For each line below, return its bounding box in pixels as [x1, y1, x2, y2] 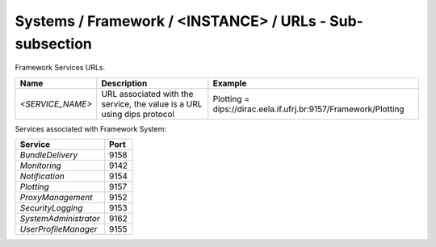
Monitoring [19, 160, 62, 171]
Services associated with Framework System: [15, 123, 167, 133]
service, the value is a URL [101, 98, 203, 109]
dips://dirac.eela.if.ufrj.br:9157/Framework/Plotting [212, 103, 405, 115]
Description [101, 77, 148, 89]
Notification [19, 170, 65, 182]
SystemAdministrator [19, 213, 100, 224]
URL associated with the [101, 88, 194, 99]
